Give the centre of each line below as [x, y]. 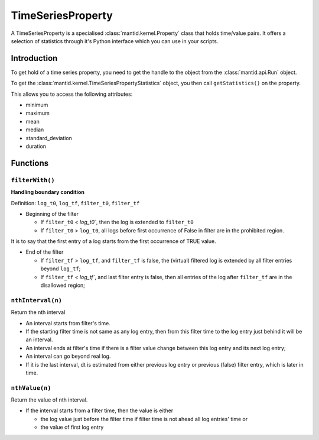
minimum [37, 105]
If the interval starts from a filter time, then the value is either [100, 410]
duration [36, 146]
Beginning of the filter [52, 213]
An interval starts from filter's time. [68, 323]
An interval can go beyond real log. [68, 356]
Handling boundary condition [48, 192]
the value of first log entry [72, 427]
